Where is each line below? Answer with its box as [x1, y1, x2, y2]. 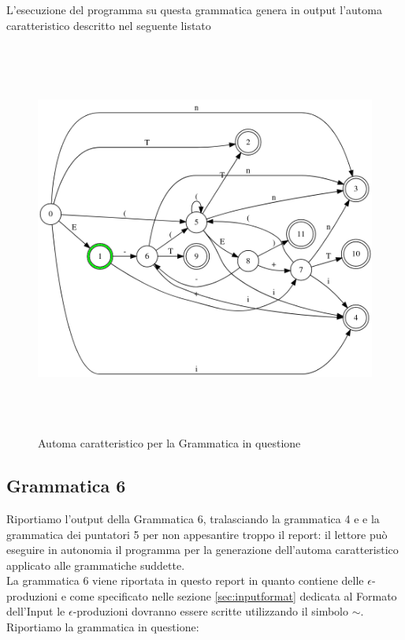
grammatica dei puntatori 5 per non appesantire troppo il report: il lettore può [6, 526, 388, 542]
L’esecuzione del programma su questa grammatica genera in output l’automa [6, 2, 382, 17]
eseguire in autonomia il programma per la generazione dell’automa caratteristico [6, 541, 399, 558]
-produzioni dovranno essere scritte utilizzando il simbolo [72, 603, 348, 619]
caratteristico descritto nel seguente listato [6, 17, 211, 33]
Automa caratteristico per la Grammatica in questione [38, 435, 301, 451]
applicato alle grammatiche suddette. [6, 556, 185, 573]
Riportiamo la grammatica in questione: [6, 619, 199, 635]
